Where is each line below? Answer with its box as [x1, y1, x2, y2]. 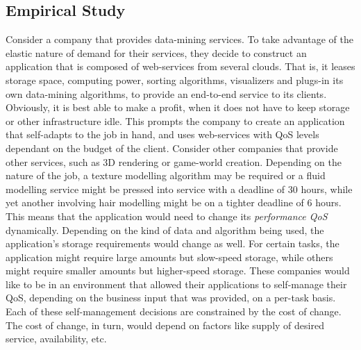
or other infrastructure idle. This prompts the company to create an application [6, 113, 345, 128]
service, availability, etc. [6, 331, 107, 346]
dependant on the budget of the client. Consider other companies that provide [6, 140, 338, 155]
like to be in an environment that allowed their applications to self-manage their [6, 276, 347, 291]
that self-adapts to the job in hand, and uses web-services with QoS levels [6, 127, 319, 142]
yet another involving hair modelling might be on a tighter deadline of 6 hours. [6, 195, 342, 210]
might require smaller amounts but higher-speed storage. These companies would [6, 263, 350, 278]
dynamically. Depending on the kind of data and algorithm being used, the [6, 222, 324, 237]
